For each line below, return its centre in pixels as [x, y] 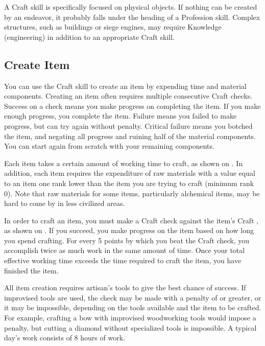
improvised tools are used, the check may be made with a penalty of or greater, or [133, 297]
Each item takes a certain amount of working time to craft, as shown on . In [124, 163]
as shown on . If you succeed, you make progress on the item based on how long [129, 230]
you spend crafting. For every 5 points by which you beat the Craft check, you [127, 240]
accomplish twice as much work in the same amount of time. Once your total [125, 250]
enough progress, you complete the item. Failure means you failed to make [121, 116]
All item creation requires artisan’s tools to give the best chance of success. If [125, 287]
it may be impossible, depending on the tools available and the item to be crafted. [133, 307]
